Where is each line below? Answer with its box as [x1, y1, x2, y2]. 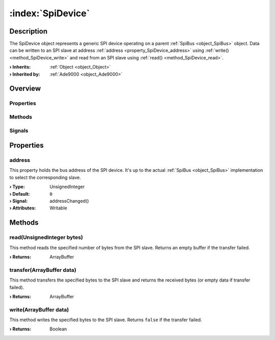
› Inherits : [9, 64, 31, 70]
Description [9, 27, 48, 36]
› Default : [9, 191, 30, 197]
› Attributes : [9, 205, 36, 211]
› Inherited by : [9, 71, 40, 77]
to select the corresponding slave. [9, 174, 81, 180]
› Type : [9, 183, 25, 190]
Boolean [49, 326, 67, 332]
